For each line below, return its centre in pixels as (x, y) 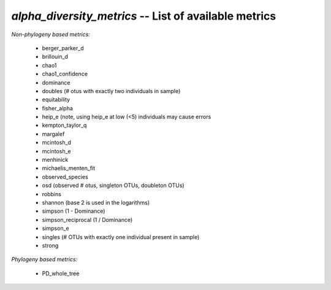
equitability (56, 100)
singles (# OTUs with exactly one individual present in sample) (121, 237)
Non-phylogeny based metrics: (51, 34)
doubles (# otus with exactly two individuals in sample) (111, 91)
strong (50, 245)
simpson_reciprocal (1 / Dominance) (87, 219)
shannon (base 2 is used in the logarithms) (96, 202)
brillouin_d (55, 57)
